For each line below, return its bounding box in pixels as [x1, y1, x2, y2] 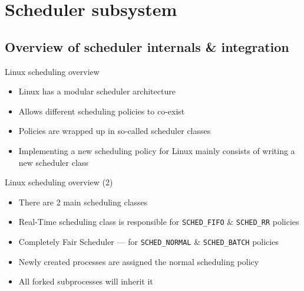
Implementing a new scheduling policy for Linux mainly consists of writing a [18, 144, 295, 156]
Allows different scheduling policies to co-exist [18, 104, 185, 117]
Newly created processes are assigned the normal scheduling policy [18, 255, 259, 267]
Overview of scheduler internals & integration [5, 37, 289, 55]
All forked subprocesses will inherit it [18, 275, 153, 287]
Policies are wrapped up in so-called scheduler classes [18, 125, 211, 137]
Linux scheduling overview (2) [5, 176, 113, 188]
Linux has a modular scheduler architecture [18, 85, 176, 97]
